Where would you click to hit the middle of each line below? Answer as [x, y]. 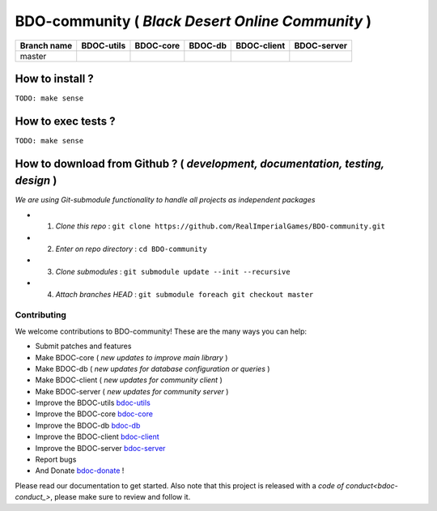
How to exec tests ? [65, 121]
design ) [36, 181]
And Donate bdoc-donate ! [80, 471]
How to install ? [55, 78]
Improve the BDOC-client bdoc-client [97, 436]
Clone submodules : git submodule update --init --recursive [173, 271]
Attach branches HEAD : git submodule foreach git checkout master [185, 294]
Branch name [46, 45]
